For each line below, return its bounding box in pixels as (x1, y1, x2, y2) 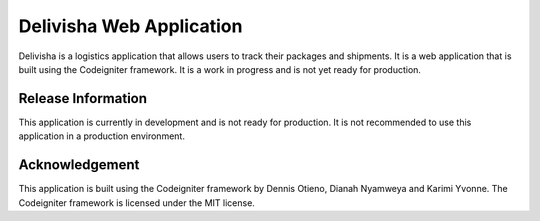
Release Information (18, 90, 148, 107)
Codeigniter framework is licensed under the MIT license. (18, 196, 255, 209)
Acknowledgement (18, 156, 140, 174)
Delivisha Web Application (18, 15, 243, 37)
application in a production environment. (18, 130, 185, 142)
